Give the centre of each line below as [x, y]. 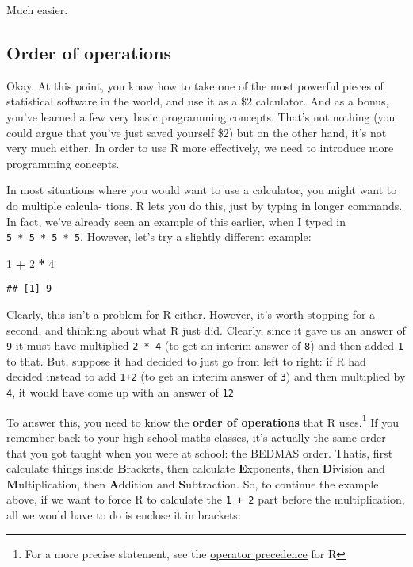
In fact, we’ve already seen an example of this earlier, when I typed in [176, 221]
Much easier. [37, 10]
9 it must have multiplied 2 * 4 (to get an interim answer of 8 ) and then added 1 [205, 345]
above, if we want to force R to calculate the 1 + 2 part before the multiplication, [206, 499]
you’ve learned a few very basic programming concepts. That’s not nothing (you [201, 116]
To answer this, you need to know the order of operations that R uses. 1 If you [203, 420]
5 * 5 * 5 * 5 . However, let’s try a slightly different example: [159, 237]
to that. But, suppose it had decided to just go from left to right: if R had [186, 360]
